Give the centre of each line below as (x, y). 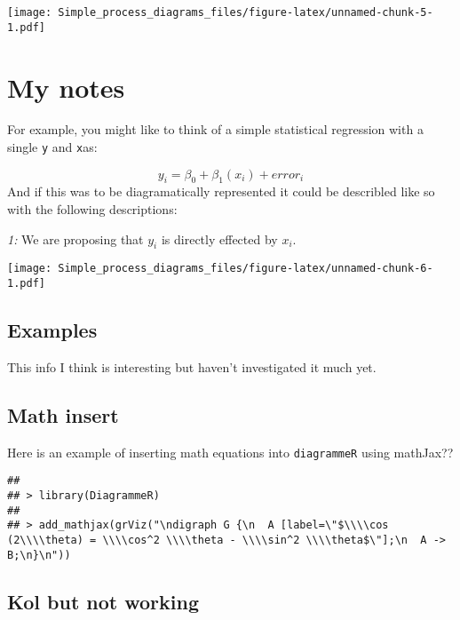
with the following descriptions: (92, 209)
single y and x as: (52, 147)
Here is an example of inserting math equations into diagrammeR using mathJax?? (230, 452)
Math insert (63, 414)
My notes (66, 87)
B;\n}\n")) (39, 555)
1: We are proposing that (75, 238)
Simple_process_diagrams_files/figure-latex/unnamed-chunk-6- (246, 269)
